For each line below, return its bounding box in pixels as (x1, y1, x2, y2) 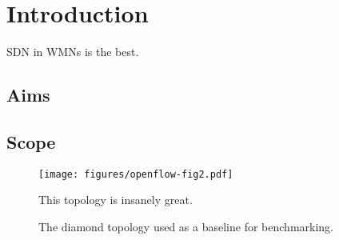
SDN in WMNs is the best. (6, 43, 139, 60)
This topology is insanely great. (38, 191, 193, 208)
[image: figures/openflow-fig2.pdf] (38, 168, 233, 180)
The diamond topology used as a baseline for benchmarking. (38, 218, 333, 234)
